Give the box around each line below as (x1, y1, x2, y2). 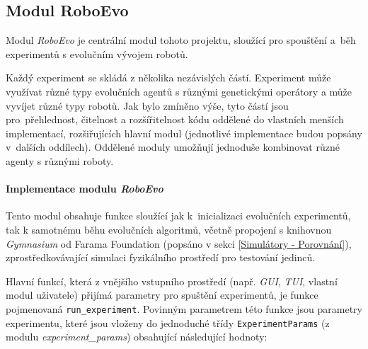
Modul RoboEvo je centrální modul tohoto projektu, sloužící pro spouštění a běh (6, 33, 356, 47)
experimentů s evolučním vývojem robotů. (6, 46, 188, 61)
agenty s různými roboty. (6, 153, 114, 168)
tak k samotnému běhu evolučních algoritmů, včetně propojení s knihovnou (6, 222, 332, 236)
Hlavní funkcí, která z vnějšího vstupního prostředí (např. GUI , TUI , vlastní (6, 273, 338, 288)
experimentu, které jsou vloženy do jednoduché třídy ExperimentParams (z (6, 315, 330, 330)
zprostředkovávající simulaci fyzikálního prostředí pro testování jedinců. (6, 250, 316, 265)
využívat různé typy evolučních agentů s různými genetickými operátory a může (6, 84, 352, 98)
